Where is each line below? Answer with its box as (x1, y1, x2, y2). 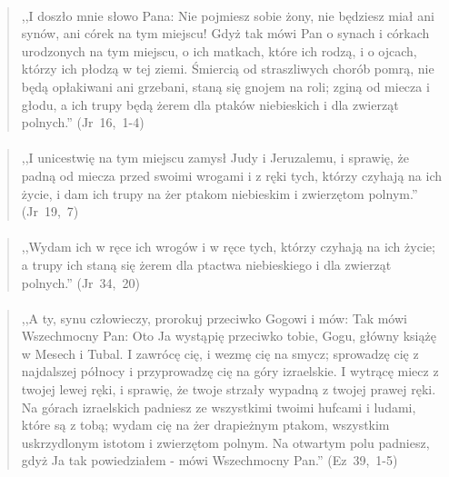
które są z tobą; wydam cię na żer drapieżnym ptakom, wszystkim (21, 415, 390, 434)
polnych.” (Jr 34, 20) (21, 273, 140, 292)
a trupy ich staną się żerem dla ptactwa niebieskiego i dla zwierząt (21, 254, 392, 273)
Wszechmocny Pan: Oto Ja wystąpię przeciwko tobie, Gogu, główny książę (21, 326, 436, 345)
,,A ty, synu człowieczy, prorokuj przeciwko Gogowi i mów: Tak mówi (21, 308, 407, 327)
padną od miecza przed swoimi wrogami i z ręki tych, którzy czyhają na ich (21, 165, 442, 184)
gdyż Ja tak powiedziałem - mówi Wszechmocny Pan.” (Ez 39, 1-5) (21, 451, 398, 470)
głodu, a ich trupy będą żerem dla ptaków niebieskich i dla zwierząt (21, 94, 399, 114)
